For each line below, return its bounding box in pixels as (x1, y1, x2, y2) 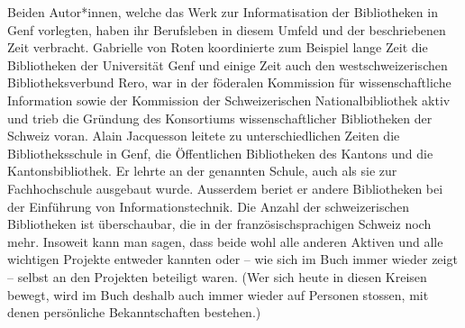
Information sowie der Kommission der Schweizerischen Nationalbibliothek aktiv (7, 90, 451, 109)
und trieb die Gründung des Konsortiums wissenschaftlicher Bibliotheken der (7, 108, 433, 127)
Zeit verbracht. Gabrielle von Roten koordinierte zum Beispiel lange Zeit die (7, 38, 428, 57)
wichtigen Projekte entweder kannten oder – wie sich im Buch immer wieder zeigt (7, 250, 458, 269)
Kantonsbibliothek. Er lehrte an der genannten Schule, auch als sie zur (7, 161, 397, 180)
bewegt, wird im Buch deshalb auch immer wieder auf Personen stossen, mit (7, 285, 429, 304)
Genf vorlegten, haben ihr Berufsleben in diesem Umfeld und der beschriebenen (7, 20, 446, 39)
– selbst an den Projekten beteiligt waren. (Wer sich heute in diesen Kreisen (7, 267, 427, 286)
